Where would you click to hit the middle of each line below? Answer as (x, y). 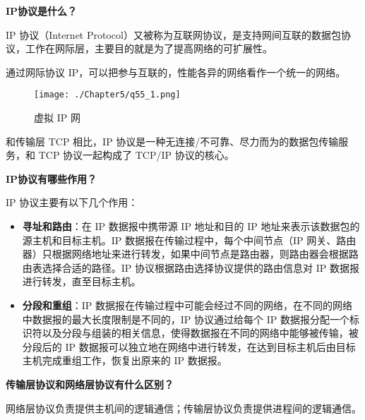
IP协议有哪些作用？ (52, 178)
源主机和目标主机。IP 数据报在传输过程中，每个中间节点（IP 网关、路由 (189, 240)
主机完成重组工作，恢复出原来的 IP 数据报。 (125, 360)
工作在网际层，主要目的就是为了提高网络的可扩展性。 (149, 48)
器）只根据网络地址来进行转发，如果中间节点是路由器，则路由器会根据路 (190, 254)
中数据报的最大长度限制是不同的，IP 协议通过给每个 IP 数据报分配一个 (186, 319)
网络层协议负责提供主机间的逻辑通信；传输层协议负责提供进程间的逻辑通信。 (184, 408)
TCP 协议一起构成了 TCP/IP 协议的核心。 (136, 155)
